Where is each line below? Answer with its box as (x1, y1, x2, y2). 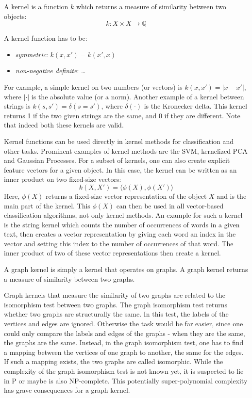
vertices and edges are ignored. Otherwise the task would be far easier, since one (4, 318, 243, 329)
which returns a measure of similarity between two (76, 1, 226, 11)
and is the (217, 191, 247, 201)
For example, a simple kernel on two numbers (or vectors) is (4, 81, 183, 92)
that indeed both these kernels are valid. (4, 120, 124, 130)
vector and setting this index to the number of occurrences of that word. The (4, 238, 234, 248)
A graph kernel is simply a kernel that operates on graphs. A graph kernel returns (4, 264, 248, 274)
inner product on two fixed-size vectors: (4, 174, 121, 184)
